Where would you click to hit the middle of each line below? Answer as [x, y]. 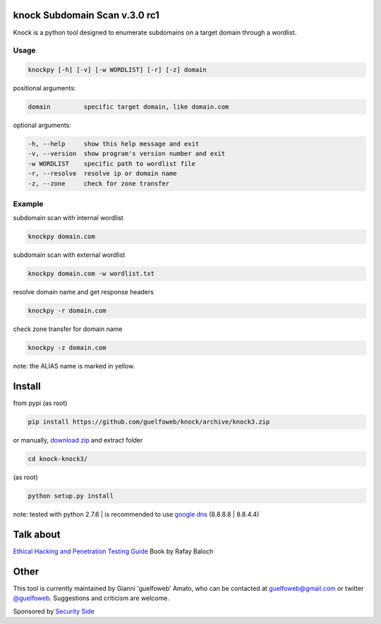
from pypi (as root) [40, 403]
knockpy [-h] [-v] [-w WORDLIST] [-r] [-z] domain [117, 70]
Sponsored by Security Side [54, 611]
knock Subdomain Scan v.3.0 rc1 [86, 15]
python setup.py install [71, 496]
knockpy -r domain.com [67, 311]
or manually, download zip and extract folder [78, 440]
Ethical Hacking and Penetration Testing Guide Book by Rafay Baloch [113, 551]
